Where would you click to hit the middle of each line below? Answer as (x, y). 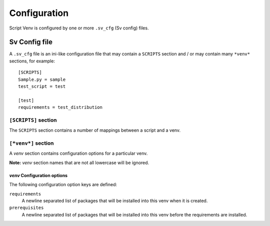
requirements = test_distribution (60, 108)
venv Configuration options (38, 175)
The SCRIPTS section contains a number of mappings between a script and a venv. (95, 130)
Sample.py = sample (42, 79)
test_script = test (42, 87)
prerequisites (26, 208)
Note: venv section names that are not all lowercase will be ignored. (79, 163)
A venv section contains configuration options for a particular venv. (78, 153)
